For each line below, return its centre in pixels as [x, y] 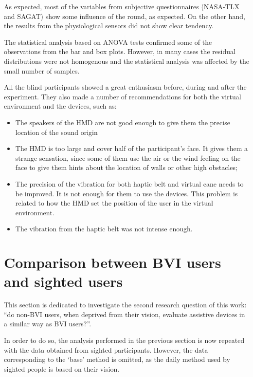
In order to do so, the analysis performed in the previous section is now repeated [124, 340]
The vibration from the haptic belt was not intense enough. [104, 229]
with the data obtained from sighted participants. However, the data [106, 349]
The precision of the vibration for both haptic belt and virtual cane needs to [129, 183]
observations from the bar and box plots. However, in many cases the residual [120, 51]
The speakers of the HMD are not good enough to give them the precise [123, 122]
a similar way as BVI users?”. [48, 324]
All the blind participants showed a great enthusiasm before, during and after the [125, 87]
